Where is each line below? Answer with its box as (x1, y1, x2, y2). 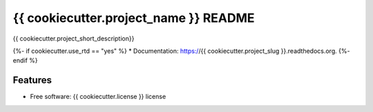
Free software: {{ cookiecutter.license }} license (30, 93, 166, 101)
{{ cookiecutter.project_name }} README (12, 10, 255, 25)
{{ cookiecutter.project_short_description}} (12, 34, 135, 43)
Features (12, 74, 52, 86)
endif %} (12, 56, 38, 65)
